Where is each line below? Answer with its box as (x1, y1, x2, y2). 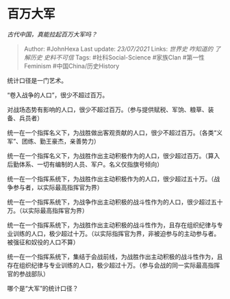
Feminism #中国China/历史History (23, 62, 120, 70)
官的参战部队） (7, 270, 49, 278)
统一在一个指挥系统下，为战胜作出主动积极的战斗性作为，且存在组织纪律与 (7, 220, 217, 229)
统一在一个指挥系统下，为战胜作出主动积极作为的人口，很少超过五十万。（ (7, 174, 214, 183)
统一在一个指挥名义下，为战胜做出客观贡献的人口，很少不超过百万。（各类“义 (7, 128, 223, 137)
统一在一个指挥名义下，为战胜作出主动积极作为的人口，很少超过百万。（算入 (7, 151, 220, 159)
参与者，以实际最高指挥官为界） (12, 183, 103, 192)
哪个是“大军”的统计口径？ (7, 284, 79, 292)
